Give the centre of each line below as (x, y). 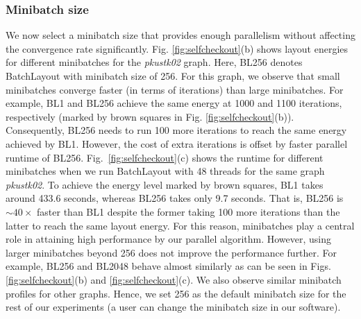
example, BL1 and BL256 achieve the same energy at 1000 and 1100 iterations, (174, 103)
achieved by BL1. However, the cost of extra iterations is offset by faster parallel (177, 143)
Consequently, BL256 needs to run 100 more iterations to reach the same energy (176, 130)
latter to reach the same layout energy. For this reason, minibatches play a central (180, 225)
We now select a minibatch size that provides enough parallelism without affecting (180, 35)
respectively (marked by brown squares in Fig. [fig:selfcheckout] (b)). (150, 116)
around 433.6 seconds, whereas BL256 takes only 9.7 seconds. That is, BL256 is (175, 198)
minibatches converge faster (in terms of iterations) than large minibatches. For (175, 89)
